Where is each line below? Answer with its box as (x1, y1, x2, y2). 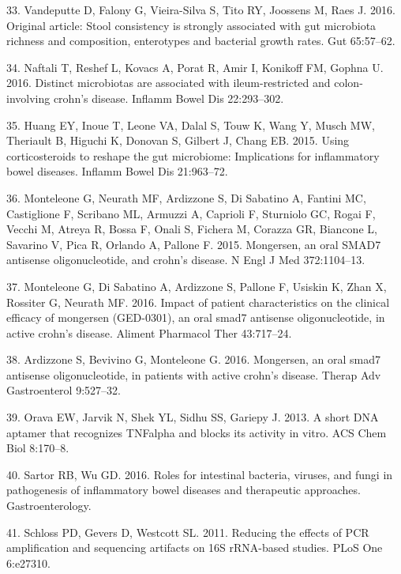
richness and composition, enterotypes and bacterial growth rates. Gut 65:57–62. (6, 32, 395, 49)
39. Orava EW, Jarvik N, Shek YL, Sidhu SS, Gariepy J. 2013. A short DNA (6, 409, 379, 425)
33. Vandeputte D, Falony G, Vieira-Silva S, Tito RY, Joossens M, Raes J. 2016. (6, 2, 395, 17)
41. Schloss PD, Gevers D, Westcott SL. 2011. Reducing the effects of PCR (6, 523, 369, 540)
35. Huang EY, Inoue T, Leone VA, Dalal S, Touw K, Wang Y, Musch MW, (6, 116, 375, 133)
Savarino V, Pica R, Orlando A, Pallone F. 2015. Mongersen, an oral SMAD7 (6, 236, 381, 252)
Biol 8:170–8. (6, 440, 69, 456)
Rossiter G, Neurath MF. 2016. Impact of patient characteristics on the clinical (6, 293, 390, 310)
